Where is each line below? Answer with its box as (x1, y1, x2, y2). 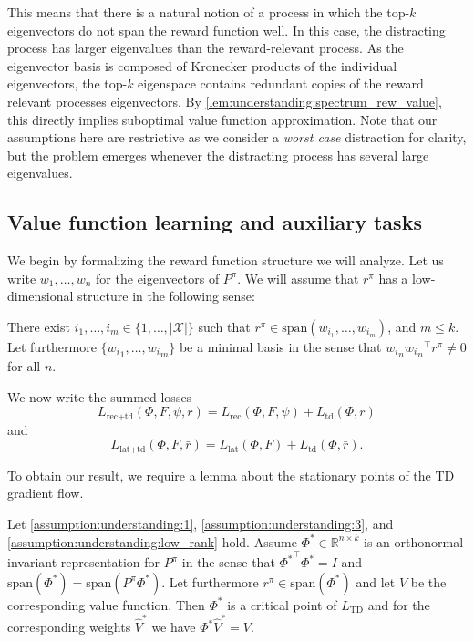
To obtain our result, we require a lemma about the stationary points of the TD (7, 465, 455, 484)
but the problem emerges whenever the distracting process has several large (7, 145, 429, 164)
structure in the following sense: (77, 286, 255, 305)
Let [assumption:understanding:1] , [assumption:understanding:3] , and (7, 514, 394, 533)
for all (7, 357, 41, 376)
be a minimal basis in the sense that (179, 337, 382, 356)
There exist (7, 316, 70, 336)
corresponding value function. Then (7, 595, 205, 614)
